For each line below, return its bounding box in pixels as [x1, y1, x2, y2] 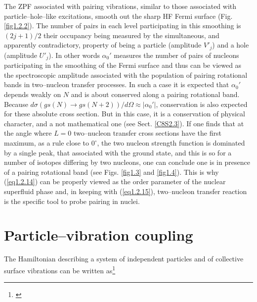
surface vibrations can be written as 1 [4, 263, 116, 275]
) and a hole [212, 40, 249, 50]
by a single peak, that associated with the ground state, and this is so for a [4, 147, 232, 157]
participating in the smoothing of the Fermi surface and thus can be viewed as [4, 60, 242, 70]
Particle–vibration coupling [4, 225, 193, 245]
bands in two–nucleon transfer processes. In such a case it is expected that [4, 79, 229, 90]
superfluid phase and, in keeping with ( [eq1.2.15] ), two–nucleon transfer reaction [4, 186, 247, 196]
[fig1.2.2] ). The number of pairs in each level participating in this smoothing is [4, 20, 241, 31]
